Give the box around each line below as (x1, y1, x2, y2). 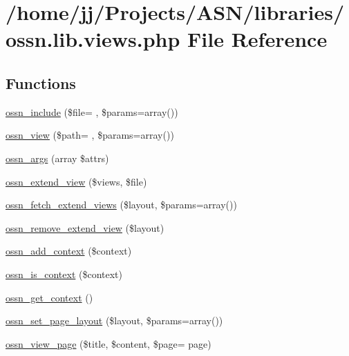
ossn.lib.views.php (6, 25, 180, 53)
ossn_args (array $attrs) (6, 150, 109, 165)
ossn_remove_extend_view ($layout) (6, 220, 164, 235)
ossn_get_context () (6, 290, 93, 304)
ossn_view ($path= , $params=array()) (6, 128, 174, 142)
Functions (6, 72, 76, 93)
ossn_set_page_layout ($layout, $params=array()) (6, 313, 223, 328)
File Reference (187, 25, 328, 53)
